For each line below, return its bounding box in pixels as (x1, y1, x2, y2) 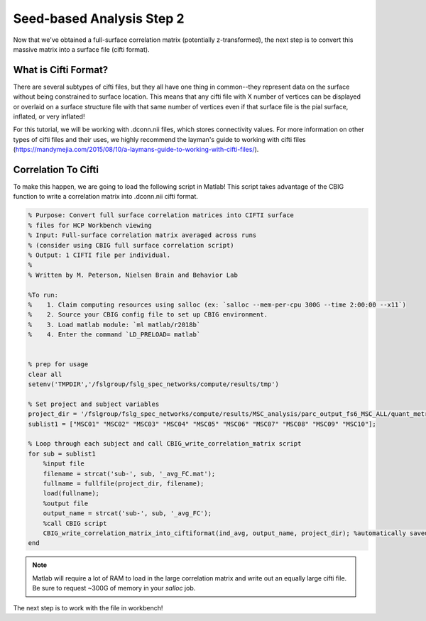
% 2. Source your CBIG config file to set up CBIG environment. (28, 311, 268, 319)
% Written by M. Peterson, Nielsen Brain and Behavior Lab (28, 270, 238, 279)
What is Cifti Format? (13, 64, 109, 76)
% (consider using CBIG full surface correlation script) (28, 241, 234, 249)
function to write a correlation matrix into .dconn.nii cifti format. (13, 192, 199, 201)
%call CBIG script (43, 519, 107, 527)
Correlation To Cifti (13, 164, 99, 175)
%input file (43, 460, 85, 468)
